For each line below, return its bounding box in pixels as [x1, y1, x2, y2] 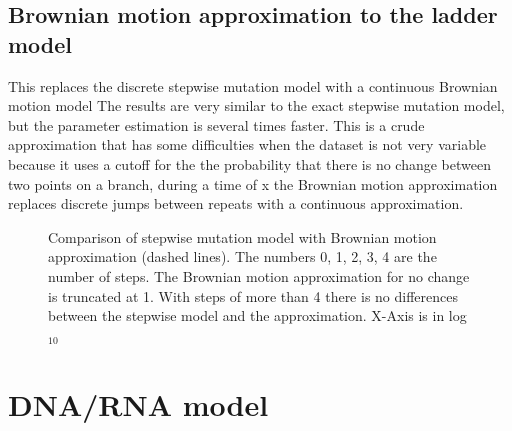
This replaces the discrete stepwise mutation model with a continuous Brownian [8, 75, 498, 96]
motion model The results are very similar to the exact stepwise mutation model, [8, 95, 505, 116]
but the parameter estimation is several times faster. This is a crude [8, 114, 425, 135]
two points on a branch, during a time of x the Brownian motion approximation [8, 173, 498, 194]
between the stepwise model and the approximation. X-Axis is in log [48, 305, 467, 326]
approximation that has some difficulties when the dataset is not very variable [8, 134, 487, 155]
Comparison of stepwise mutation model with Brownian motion [48, 226, 437, 247]
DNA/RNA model [8, 383, 269, 424]
